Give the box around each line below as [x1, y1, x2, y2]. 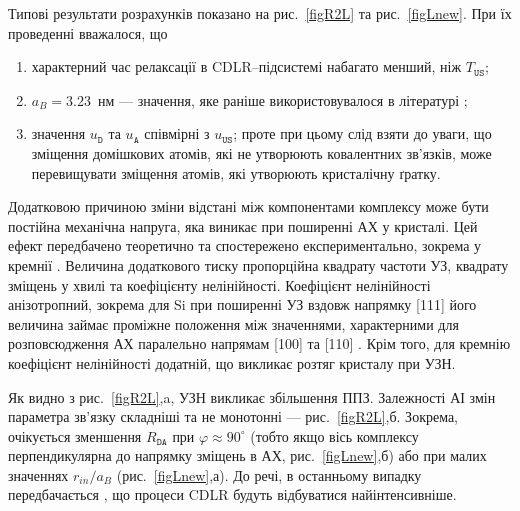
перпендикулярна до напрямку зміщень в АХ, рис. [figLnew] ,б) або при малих [8, 445, 487, 466]
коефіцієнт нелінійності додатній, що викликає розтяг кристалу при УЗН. [8, 352, 456, 373]
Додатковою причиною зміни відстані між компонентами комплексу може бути [8, 196, 489, 217]
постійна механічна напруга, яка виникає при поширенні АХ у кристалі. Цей [8, 215, 478, 236]
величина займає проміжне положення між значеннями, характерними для [8, 313, 459, 334]
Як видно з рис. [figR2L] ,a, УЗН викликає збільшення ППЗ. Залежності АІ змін [8, 386, 496, 407]
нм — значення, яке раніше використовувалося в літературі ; [97, 89, 468, 110]
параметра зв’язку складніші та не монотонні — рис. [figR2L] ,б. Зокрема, [8, 406, 459, 427]
